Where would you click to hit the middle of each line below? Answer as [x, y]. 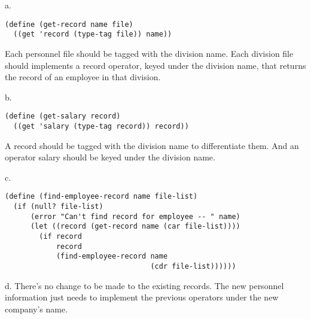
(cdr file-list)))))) [193, 266]
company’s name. [36, 309]
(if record [60, 236]
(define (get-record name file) [69, 24]
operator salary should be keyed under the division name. [110, 157]
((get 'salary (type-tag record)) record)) [101, 126]
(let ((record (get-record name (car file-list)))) [135, 227]
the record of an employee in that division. [83, 77]
